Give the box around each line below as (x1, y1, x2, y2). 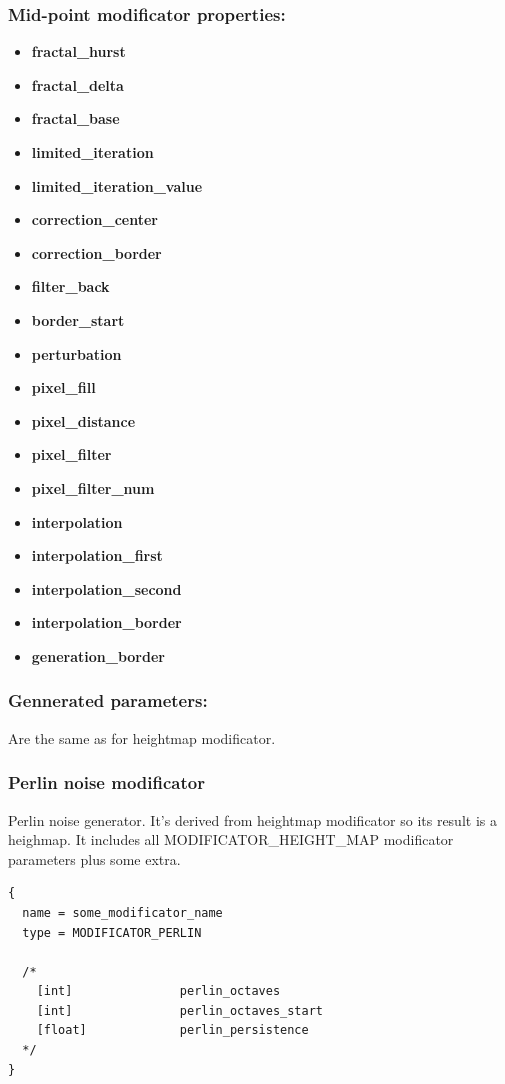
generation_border (31, 645, 165, 666)
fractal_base (31, 108, 120, 129)
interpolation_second (31, 578, 182, 599)
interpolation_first (31, 545, 163, 566)
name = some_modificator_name (22, 905, 223, 920)
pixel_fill (31, 377, 96, 398)
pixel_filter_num (31, 477, 155, 498)
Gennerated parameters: (8, 688, 208, 713)
